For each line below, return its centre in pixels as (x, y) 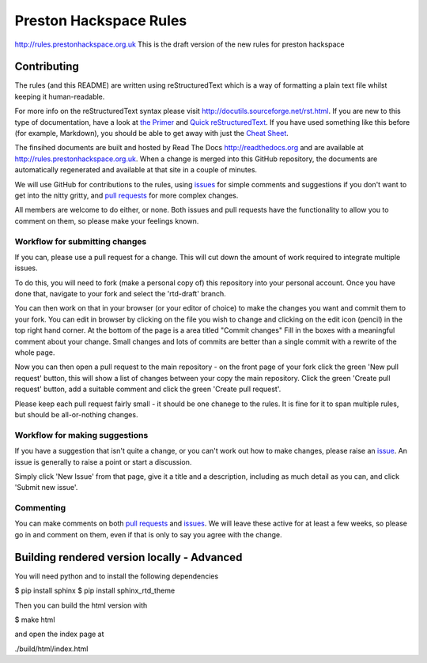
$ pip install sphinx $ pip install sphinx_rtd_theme (95, 591)
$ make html (35, 620)
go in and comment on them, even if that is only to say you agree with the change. (148, 534)
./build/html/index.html (51, 649)
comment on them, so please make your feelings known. (107, 220)
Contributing (47, 67)
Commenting (40, 508)
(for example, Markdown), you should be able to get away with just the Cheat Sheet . (151, 134)
